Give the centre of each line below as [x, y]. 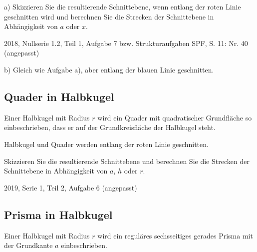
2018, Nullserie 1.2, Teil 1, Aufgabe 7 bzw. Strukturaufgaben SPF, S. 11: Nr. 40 [126, 43]
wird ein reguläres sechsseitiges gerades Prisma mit [175, 235]
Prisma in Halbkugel [58, 214]
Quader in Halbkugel [59, 96]
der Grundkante [28, 245]
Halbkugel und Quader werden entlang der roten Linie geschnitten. [106, 144]
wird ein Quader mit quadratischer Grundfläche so [175, 117]
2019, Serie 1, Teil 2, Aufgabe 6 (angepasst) [71, 187]
